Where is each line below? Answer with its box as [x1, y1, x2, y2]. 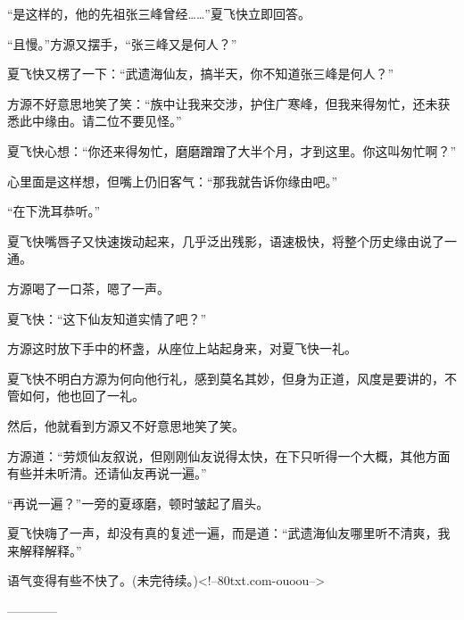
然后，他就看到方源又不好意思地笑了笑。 [7, 416, 244, 434]
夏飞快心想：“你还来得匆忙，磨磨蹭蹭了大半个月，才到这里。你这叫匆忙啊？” [7, 141, 457, 160]
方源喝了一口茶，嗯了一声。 [7, 278, 170, 297]
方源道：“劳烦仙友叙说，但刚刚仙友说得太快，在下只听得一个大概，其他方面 [7, 446, 451, 465]
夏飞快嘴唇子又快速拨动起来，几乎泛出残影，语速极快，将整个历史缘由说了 [7, 231, 444, 250]
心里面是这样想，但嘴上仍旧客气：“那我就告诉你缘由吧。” [7, 171, 338, 190]
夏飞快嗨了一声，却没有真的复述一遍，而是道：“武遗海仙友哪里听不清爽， [7, 524, 438, 542]
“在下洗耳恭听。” [7, 202, 101, 220]
